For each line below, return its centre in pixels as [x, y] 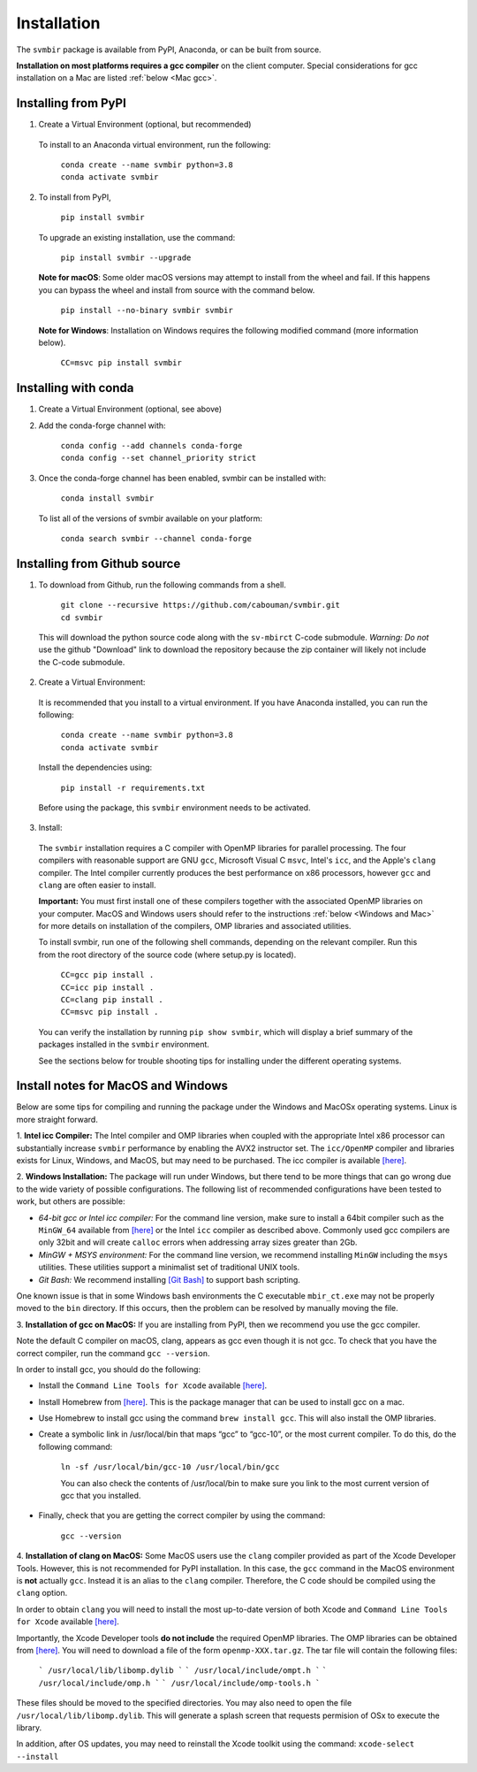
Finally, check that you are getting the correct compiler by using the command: [182, 1515]
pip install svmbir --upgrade [126, 257]
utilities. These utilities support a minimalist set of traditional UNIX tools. [169, 1267]
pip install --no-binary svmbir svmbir [147, 311]
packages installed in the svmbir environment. [124, 1045]
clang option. [42, 1593]
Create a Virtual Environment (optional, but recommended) [145, 125]
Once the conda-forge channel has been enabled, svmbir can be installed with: [182, 478]
